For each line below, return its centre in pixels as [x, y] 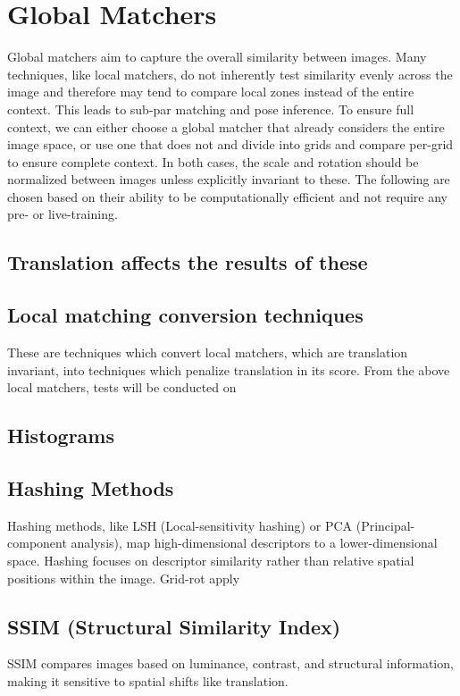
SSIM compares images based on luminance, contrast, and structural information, [230, 663]
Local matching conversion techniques [185, 315]
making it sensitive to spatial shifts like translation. [148, 680]
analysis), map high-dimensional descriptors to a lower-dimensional [254, 543]
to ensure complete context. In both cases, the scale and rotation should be [213, 161]
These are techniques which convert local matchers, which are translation [208, 352]
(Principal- [385, 525]
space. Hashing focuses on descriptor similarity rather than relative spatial [211, 560]
